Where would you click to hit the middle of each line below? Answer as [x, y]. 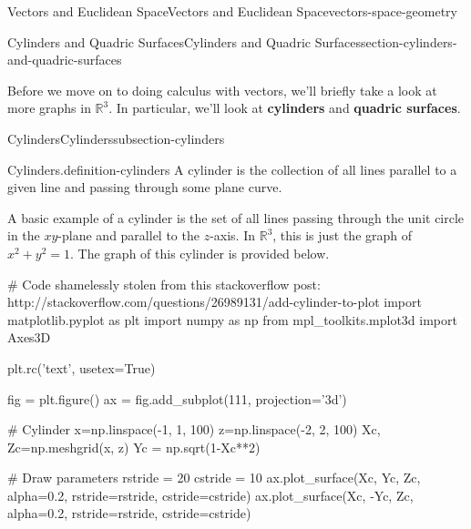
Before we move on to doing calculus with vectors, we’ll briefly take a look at [222, 90]
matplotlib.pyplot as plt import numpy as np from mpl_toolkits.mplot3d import [232, 319]
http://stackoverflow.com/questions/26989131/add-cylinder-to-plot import [215, 302]
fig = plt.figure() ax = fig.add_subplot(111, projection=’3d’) [177, 398]
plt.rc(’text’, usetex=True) [82, 367]
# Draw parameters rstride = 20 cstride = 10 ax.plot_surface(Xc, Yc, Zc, [214, 478]
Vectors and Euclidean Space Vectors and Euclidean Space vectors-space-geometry [232, 11]
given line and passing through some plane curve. [145, 187]
